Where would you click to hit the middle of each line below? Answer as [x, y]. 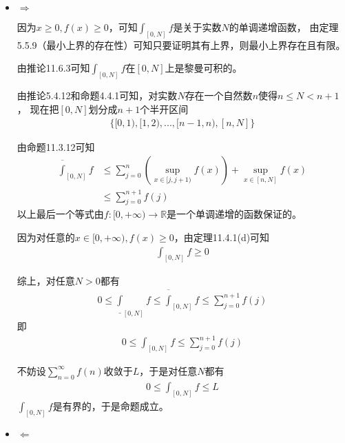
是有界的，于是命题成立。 [111, 405]
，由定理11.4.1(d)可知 [222, 237]
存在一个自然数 [219, 95]
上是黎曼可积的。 [203, 68]
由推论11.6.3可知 [53, 68]
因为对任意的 [46, 237]
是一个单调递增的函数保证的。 [234, 214]
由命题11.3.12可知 [56, 146]
